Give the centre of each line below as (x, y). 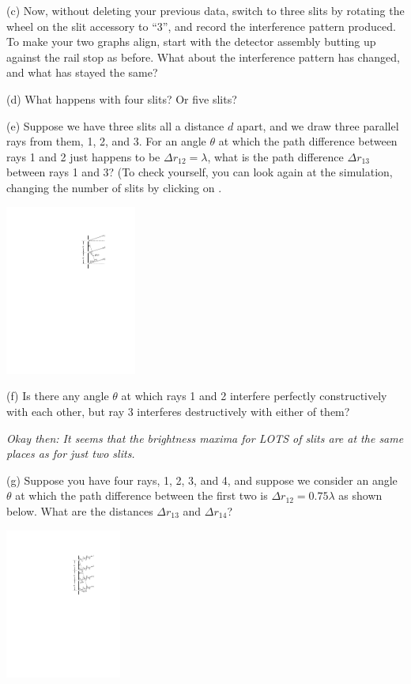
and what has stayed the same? (82, 72)
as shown (360, 495)
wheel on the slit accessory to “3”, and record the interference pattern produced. (201, 26)
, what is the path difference (275, 156)
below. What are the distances (80, 510)
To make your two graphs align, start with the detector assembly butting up (191, 42)
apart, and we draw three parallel (318, 125)
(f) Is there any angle (58, 396)
